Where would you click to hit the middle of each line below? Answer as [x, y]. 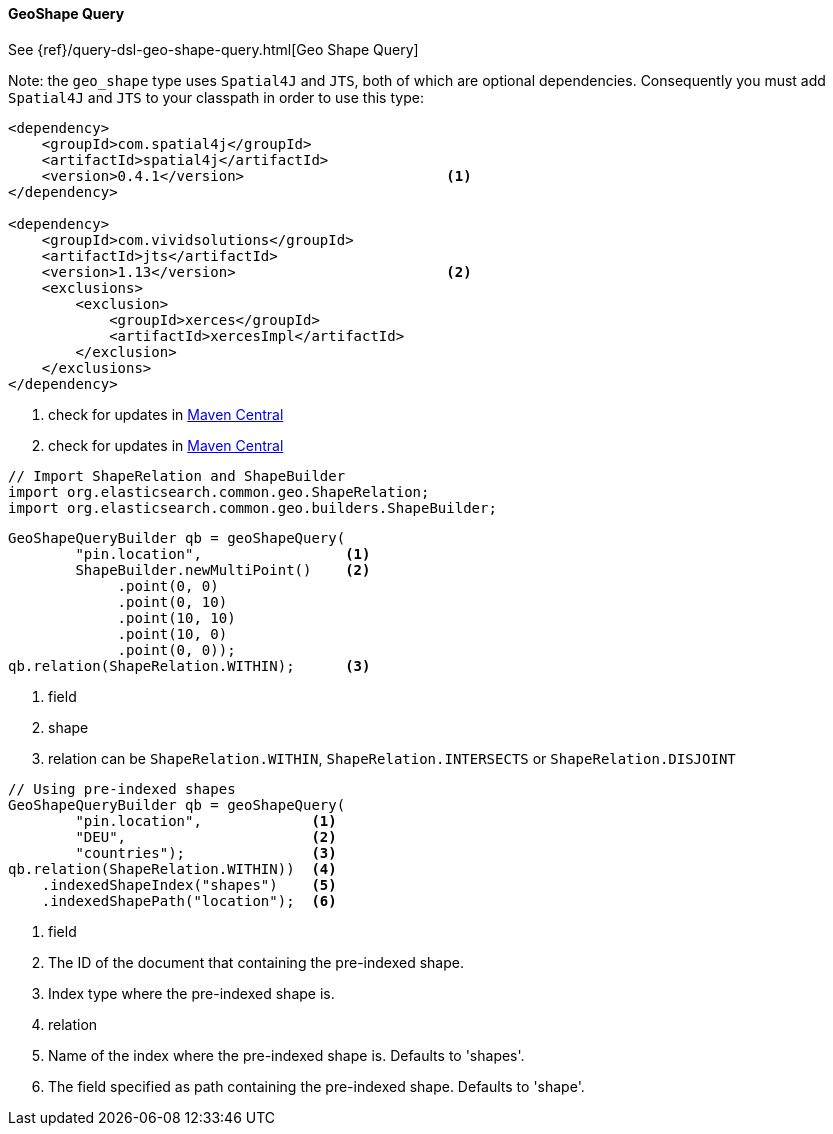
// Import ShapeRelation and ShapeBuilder [177, 475]
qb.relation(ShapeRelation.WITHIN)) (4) [172, 868]
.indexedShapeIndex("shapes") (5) [189, 884]
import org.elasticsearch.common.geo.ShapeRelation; [219, 491]
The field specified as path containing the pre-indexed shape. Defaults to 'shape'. [316, 1086]
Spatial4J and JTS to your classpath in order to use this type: [216, 97]
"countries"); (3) [206, 852]
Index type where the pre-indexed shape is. [191, 993]
